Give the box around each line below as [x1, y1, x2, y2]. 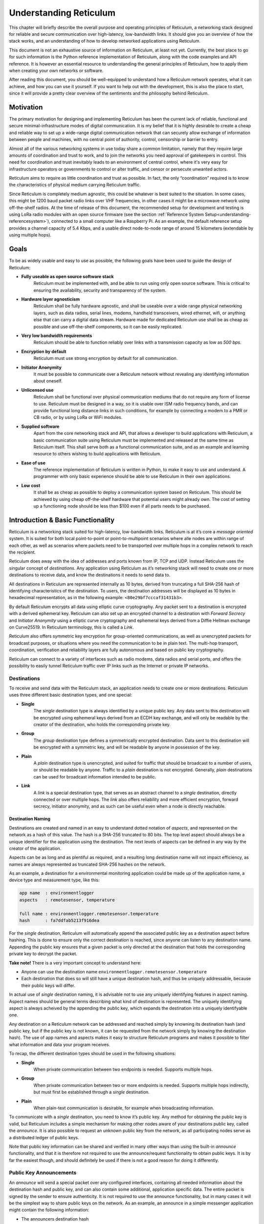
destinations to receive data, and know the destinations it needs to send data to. [9, 572, 171, 578]
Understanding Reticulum [9, 7, 116, 18]
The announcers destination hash [21, 1216, 89, 1222]
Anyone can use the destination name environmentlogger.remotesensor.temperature [21, 968, 207, 974]
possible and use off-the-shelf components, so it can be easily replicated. [33, 324, 183, 330]
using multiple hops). [9, 232, 51, 238]
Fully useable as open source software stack [21, 273, 114, 279]
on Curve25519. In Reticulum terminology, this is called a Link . [9, 624, 134, 630]
